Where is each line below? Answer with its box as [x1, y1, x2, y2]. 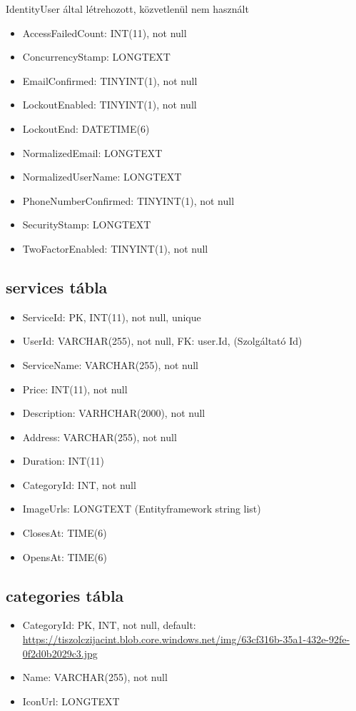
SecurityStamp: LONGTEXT [22, 217, 151, 232]
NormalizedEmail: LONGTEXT [22, 145, 163, 160]
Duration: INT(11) [22, 453, 104, 468]
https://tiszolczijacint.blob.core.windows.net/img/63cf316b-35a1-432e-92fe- [22, 632, 350, 647]
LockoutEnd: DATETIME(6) [22, 121, 150, 136]
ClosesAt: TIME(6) [22, 525, 107, 540]
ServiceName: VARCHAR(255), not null [22, 357, 198, 372]
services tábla [6, 276, 108, 298]
